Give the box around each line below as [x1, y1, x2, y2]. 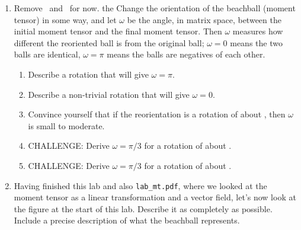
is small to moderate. [28, 119, 105, 132]
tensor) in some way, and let [14, 13, 117, 25]
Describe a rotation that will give [28, 68, 149, 80]
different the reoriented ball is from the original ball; [14, 36, 204, 49]
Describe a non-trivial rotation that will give [28, 88, 190, 100]
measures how [232, 25, 283, 37]
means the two [230, 36, 283, 49]
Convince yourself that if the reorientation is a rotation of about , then [28, 108, 286, 120]
